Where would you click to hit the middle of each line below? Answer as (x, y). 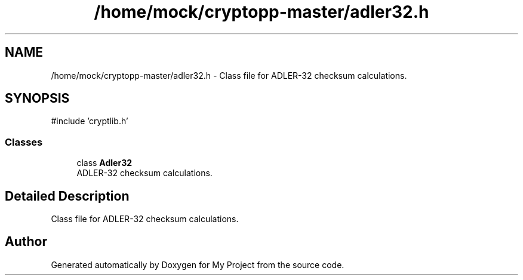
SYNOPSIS (37, 99)
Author (26, 242)
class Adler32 (104, 163)
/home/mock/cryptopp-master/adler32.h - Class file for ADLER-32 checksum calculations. (229, 75)
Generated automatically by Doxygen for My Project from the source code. (198, 264)
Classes (24, 142)
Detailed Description (67, 196)
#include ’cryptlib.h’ (90, 121)
